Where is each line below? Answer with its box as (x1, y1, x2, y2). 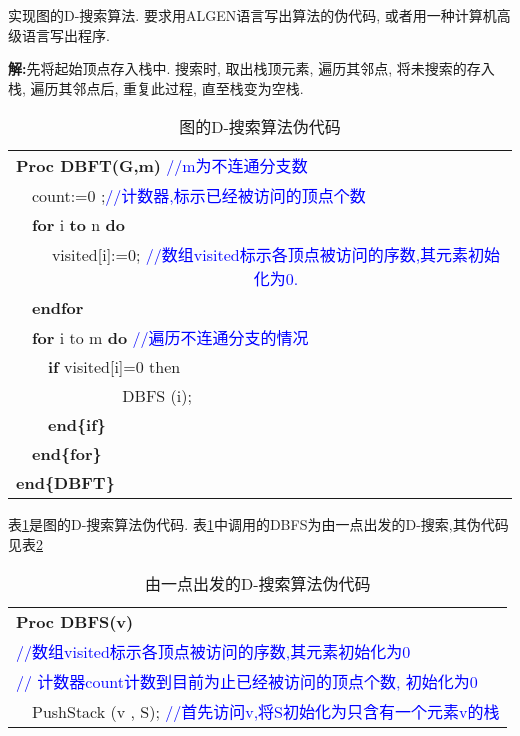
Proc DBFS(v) (16, 609, 134, 633)
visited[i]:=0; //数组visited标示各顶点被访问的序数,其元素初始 (51, 243, 501, 267)
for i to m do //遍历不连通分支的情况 (32, 326, 309, 350)
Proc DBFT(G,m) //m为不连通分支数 (16, 154, 308, 178)
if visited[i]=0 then (48, 355, 181, 379)
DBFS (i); (122, 384, 192, 408)
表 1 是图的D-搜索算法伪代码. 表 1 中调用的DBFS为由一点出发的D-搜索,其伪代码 (8, 514, 509, 535)
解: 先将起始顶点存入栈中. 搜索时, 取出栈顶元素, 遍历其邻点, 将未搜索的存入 (8, 58, 495, 79)
